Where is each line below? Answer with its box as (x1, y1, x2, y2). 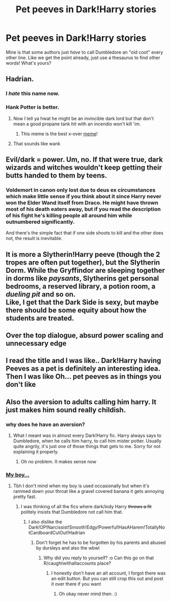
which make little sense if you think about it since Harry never (6, 193, 162, 200)
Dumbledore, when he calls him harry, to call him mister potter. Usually (13, 438, 162, 444)
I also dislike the (28, 519, 63, 525)
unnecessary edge (6, 339, 67, 348)
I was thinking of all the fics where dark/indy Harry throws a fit (20, 504, 152, 510)
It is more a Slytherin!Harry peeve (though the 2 (6, 250, 160, 258)
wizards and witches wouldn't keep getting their (6, 163, 162, 172)
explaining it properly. (13, 449, 59, 455)
